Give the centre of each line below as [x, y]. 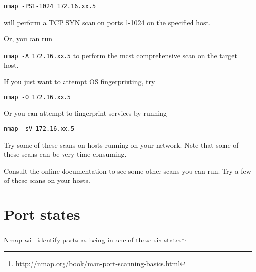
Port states [42, 214]
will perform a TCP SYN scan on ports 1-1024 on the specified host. [107, 22]
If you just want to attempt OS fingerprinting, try [80, 81]
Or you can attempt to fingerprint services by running [85, 113]
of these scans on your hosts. [47, 180]
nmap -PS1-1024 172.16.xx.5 [50, 6]
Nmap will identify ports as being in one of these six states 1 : [95, 239]
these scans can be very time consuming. [65, 154]
